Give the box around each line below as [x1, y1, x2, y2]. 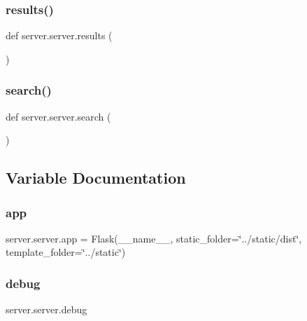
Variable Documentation [6, 167, 186, 189]
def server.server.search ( [6, 109, 111, 123]
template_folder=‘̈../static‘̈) [6, 245, 126, 259]
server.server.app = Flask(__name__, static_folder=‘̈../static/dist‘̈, [6, 231, 302, 245]
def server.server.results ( [6, 28, 113, 43]
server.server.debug [6, 302, 87, 317]
